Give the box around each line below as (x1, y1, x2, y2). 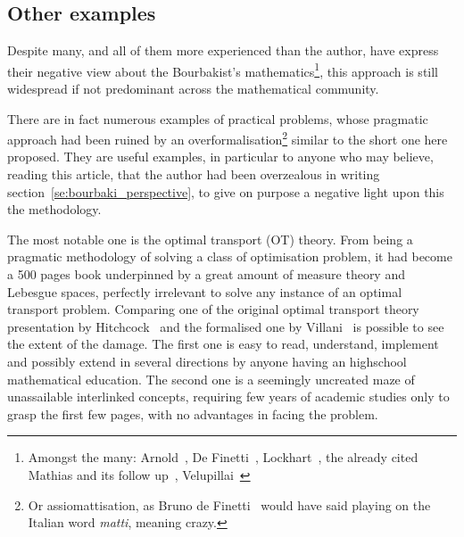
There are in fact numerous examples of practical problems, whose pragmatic (7, 109, 428, 128)
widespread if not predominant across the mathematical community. (7, 79, 379, 98)
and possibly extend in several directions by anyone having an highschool (7, 352, 407, 371)
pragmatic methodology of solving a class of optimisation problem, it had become (7, 247, 452, 266)
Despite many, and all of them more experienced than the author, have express (7, 41, 439, 60)
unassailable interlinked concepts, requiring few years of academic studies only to (7, 387, 450, 406)
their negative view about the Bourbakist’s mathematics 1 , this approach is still (7, 59, 439, 80)
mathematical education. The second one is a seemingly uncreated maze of (7, 369, 415, 388)
